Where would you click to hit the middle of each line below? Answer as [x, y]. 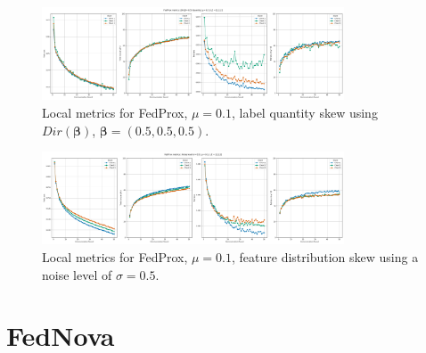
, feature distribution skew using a [325, 257]
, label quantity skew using [305, 112]
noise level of [77, 274]
